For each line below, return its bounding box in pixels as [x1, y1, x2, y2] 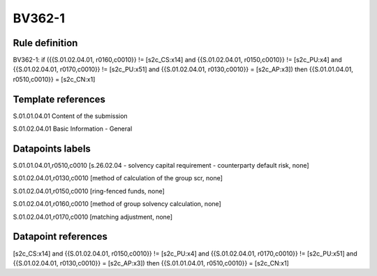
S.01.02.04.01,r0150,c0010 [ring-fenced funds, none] [13, 187, 165, 195]
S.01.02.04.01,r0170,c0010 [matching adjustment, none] [13, 212, 173, 221]
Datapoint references [13, 231, 108, 242]
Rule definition [13, 37, 78, 49]
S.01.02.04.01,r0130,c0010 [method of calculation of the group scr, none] [13, 174, 223, 182]
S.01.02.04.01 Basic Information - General [13, 124, 133, 133]
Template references [13, 93, 106, 105]
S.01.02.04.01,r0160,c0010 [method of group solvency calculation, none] [13, 200, 221, 208]
